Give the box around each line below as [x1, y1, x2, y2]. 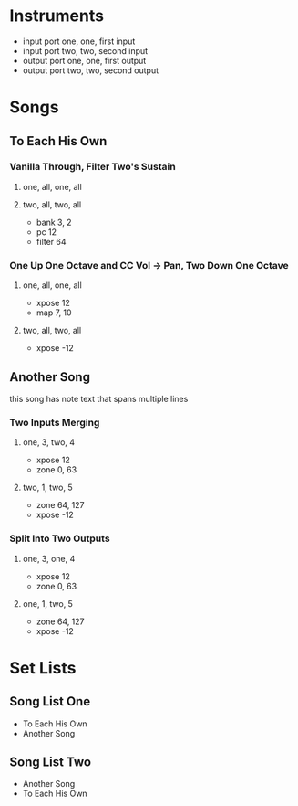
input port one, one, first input [22, 36, 136, 47]
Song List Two [9, 754, 92, 769]
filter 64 [36, 236, 67, 247]
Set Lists [9, 657, 77, 678]
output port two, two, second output [22, 65, 159, 76]
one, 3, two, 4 [22, 437, 76, 448]
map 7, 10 [36, 307, 72, 318]
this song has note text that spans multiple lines [9, 393, 189, 404]
